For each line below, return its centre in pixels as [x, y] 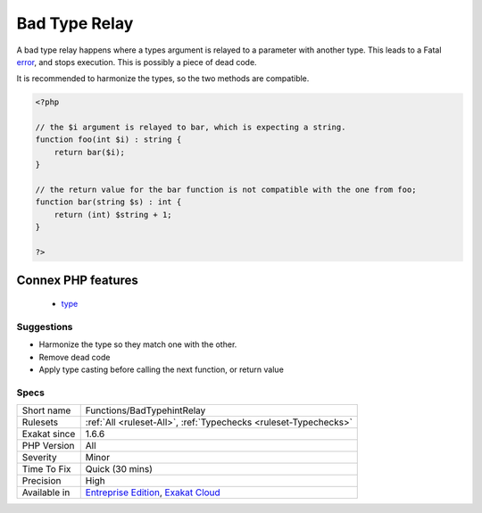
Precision [42, 481]
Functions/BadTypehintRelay [145, 410]
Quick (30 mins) [119, 469]
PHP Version [48, 446]
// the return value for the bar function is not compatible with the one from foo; [226, 190]
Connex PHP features [77, 281]
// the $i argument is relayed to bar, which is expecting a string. [191, 128]
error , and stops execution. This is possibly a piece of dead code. [137, 62]
